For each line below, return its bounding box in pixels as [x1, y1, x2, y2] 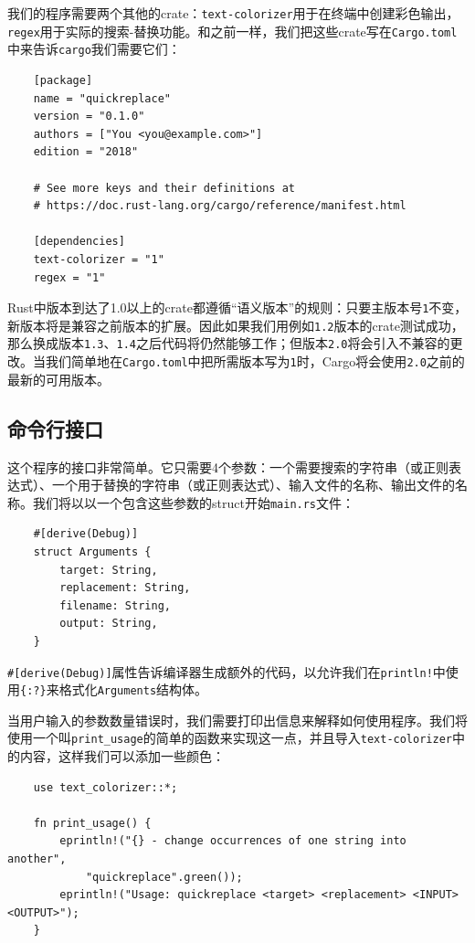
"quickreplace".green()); [85, 870, 243, 884]
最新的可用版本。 [7, 369, 110, 388]
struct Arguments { [33, 545, 152, 558]
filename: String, [59, 599, 171, 612]
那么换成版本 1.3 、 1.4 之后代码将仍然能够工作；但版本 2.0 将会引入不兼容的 [7, 334, 450, 353]
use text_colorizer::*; [33, 780, 178, 794]
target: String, [59, 563, 158, 577]
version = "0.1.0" [33, 110, 145, 123]
